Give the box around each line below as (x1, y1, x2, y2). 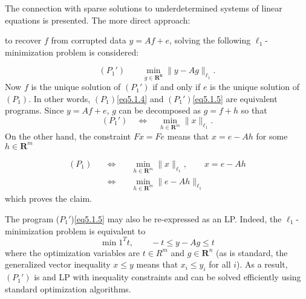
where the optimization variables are (5, 246, 140, 259)
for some (256, 129, 288, 142)
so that (241, 104, 267, 117)
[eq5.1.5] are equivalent (192, 92, 278, 104)
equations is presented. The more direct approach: (5, 13, 190, 26)
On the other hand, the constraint (5, 129, 131, 142)
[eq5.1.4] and (117, 92, 164, 104)
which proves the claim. (5, 192, 92, 205)
